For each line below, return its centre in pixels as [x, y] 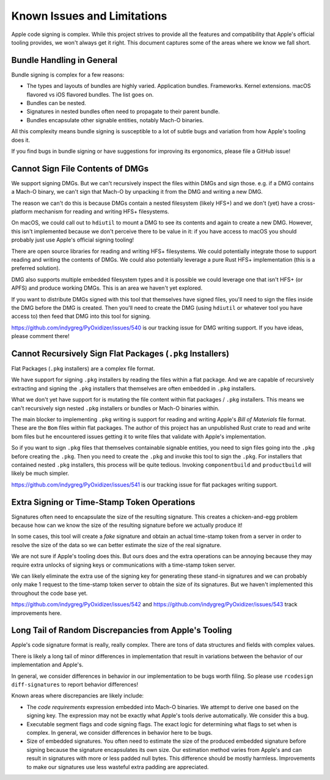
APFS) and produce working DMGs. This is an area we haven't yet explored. [107, 288]
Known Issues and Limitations [89, 16]
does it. [21, 140]
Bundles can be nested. [57, 103]
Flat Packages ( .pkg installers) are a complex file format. [83, 369]
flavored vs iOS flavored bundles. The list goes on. [90, 94]
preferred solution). [36, 268]
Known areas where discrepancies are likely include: [77, 696]
